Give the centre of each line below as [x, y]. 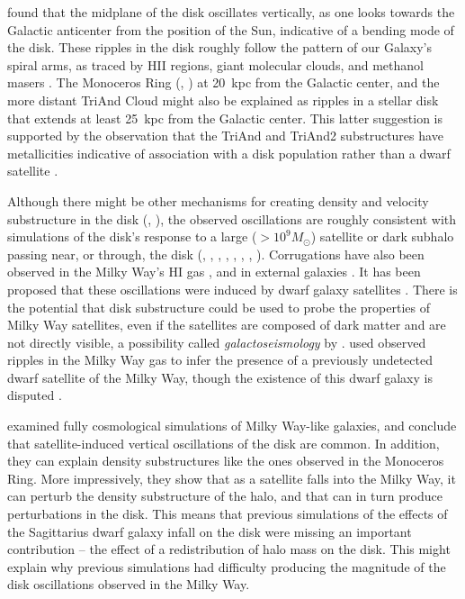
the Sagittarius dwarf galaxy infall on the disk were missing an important [210, 531]
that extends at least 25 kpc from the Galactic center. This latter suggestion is [225, 118]
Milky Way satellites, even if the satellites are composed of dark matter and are [227, 325]
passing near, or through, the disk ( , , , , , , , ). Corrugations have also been [216, 254]
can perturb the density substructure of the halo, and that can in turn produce [225, 496]
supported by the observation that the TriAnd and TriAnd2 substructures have [225, 136]
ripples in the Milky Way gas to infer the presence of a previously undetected [220, 360]
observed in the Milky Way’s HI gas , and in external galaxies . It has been [214, 272]
